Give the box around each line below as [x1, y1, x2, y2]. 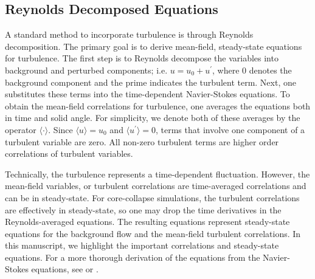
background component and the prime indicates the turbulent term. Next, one [5, 75, 296, 88]
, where [212, 63, 240, 76]
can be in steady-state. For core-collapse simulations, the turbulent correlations [5, 191, 300, 204]
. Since [48, 123, 73, 136]
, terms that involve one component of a [156, 123, 305, 136]
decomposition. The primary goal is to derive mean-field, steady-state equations [5, 40, 302, 52]
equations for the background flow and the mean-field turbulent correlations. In [5, 227, 301, 239]
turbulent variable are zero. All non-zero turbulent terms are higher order [5, 135, 279, 148]
